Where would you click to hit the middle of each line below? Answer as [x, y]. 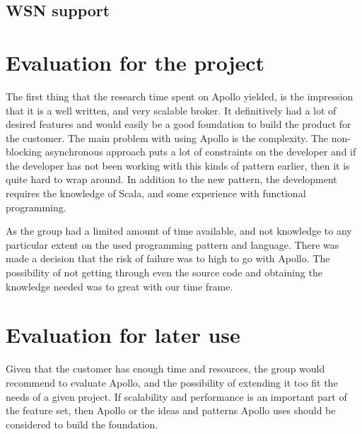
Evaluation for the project [135, 62]
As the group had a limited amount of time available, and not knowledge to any [179, 231]
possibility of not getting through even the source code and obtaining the [164, 272]
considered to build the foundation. [82, 424]
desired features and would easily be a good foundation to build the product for [179, 124]
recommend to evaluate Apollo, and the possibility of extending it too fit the [172, 382]
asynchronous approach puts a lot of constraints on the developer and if [200, 152]
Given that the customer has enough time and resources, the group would [165, 369]
